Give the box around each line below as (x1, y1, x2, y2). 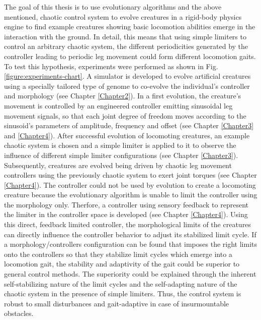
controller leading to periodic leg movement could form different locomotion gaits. (4, 50, 256, 61)
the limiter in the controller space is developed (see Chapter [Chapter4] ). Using (4, 209, 248, 220)
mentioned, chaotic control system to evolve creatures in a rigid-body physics (4, 11, 242, 22)
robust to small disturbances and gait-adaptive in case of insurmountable (4, 298, 229, 308)
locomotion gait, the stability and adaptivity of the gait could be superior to (4, 258, 240, 269)
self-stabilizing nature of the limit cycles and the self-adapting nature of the (4, 278, 237, 289)
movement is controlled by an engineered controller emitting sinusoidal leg (4, 100, 233, 111)
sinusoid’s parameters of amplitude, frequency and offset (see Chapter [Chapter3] (4, 120, 254, 131)
